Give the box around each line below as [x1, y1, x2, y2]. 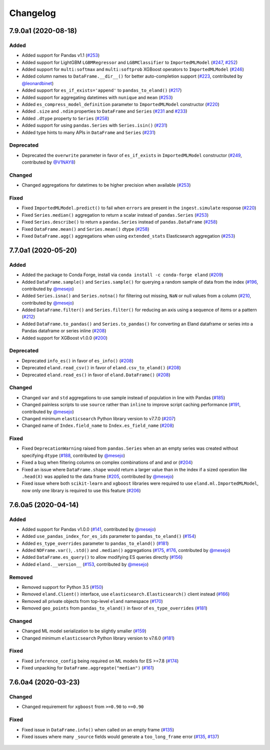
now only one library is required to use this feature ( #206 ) [21, 487, 141, 493]
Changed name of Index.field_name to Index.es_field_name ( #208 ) [21, 423, 174, 429]
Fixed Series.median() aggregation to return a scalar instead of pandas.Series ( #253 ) [21, 212, 209, 218]
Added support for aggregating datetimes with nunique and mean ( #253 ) [21, 94, 173, 100]
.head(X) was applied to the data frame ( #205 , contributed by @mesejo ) [21, 473, 174, 479]
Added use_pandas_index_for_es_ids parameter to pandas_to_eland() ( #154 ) [21, 533, 196, 539]
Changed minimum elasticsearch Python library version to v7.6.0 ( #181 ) [21, 635, 175, 641]
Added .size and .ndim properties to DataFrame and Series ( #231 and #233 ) [21, 108, 187, 115]
